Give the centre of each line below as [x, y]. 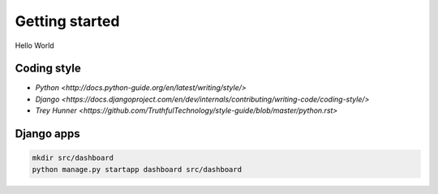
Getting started [67, 21]
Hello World [34, 45]
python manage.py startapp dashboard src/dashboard [137, 169]
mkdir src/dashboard [73, 158]
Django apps [47, 134]
